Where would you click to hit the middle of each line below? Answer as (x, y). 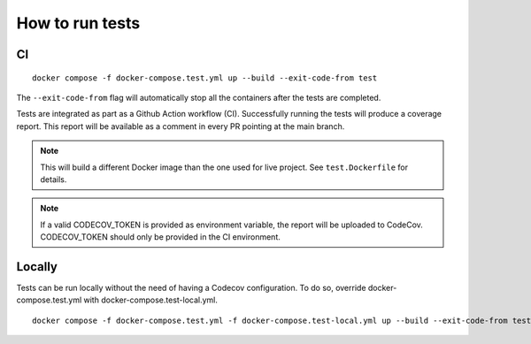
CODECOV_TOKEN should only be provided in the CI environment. (160, 237)
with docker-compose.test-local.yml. (151, 300)
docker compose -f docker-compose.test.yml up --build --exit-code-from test (205, 78)
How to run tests (78, 23)
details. (54, 179)
